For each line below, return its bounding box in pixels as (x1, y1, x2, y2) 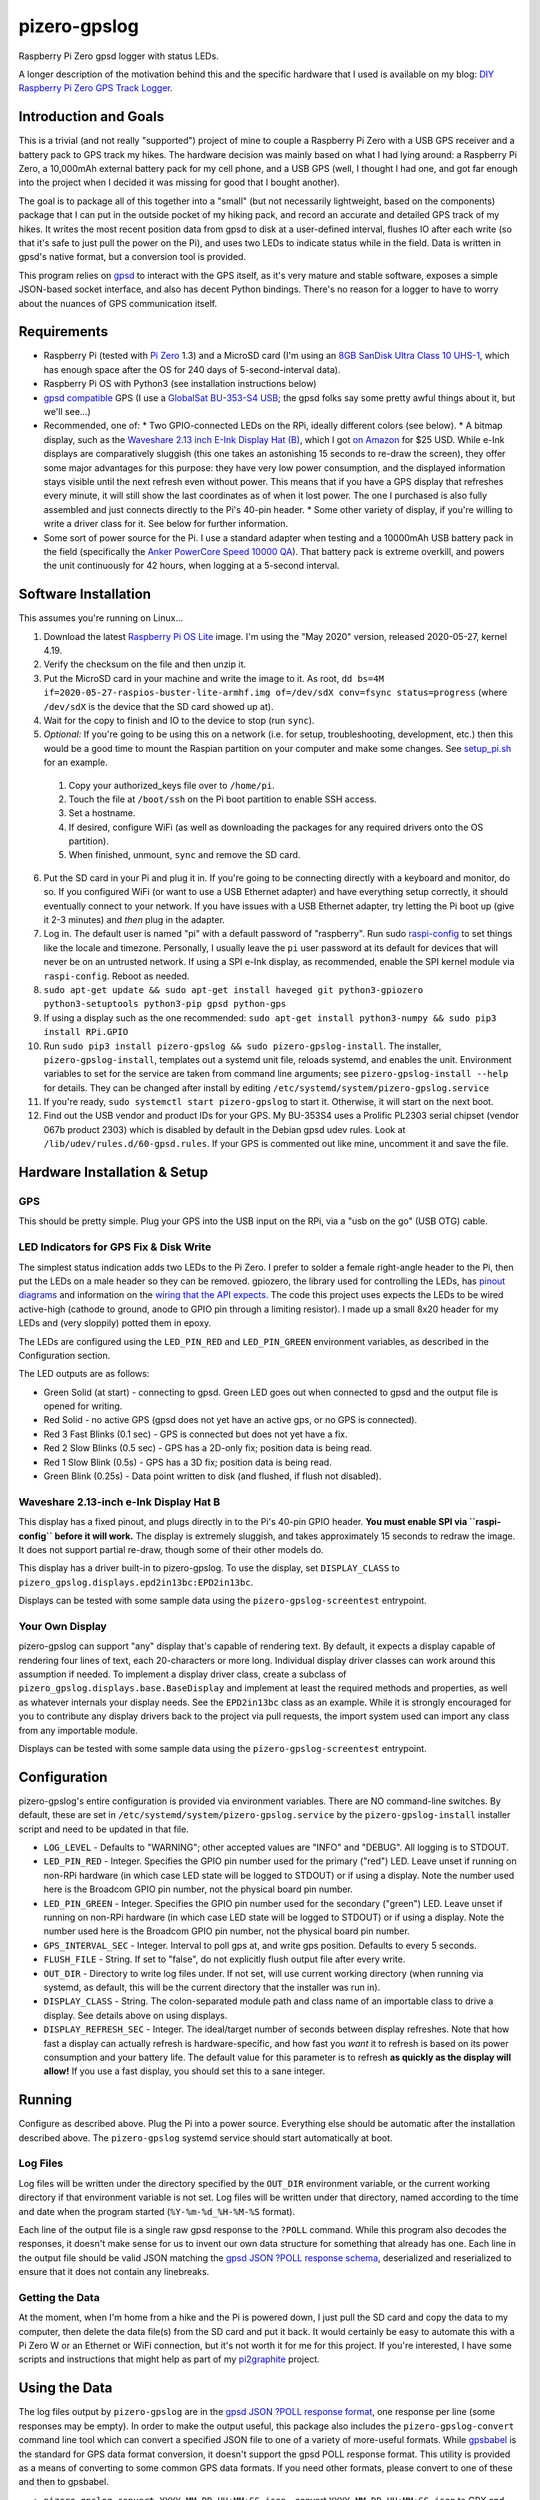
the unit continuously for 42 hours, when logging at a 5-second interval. (43, 560, 340, 572)
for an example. (43, 756, 109, 769)
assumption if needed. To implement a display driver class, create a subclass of (18, 1668, 347, 1680)
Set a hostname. (68, 807, 136, 819)
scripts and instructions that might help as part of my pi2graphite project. (18, 2353, 320, 2365)
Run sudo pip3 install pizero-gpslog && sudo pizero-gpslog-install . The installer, (43, 1040, 442, 1052)
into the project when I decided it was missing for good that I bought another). (18, 176, 340, 189)
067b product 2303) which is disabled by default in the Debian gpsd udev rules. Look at (43, 1123, 406, 1135)
